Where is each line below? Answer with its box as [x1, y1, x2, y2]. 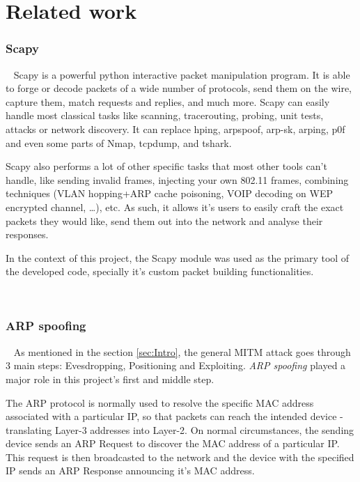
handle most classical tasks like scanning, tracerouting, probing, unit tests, [6, 108, 324, 123]
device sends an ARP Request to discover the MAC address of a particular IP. [6, 436, 340, 451]
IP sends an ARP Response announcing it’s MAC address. [6, 463, 255, 478]
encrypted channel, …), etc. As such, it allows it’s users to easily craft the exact [6, 199, 344, 214]
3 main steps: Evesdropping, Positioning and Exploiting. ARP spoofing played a [6, 358, 346, 373]
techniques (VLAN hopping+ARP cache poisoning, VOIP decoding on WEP [6, 186, 333, 201]
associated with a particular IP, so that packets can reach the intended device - [6, 409, 343, 423]
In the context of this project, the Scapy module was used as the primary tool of [6, 250, 350, 265]
